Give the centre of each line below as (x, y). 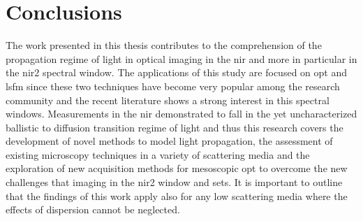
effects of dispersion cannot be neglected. (93, 209)
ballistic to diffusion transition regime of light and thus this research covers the (175, 127)
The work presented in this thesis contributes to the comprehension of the (164, 45)
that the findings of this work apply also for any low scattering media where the (177, 195)
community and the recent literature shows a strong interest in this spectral (168, 100)
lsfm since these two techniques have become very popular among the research (173, 86)
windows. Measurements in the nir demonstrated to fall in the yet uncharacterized (181, 114)
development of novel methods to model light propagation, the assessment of (169, 141)
